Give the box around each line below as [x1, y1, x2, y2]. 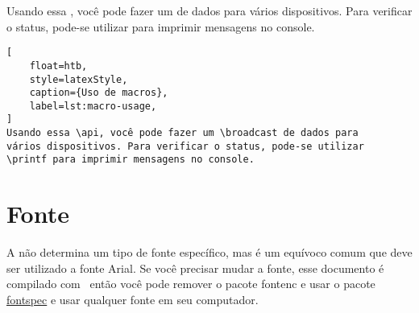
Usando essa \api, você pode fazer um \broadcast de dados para [6, 127, 359, 139]
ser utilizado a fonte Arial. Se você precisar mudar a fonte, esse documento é [6, 259, 384, 276]
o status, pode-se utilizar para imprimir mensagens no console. [6, 18, 315, 35]
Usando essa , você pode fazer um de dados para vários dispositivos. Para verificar [6, 2, 413, 19]
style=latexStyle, [29, 73, 128, 85]
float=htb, [29, 60, 88, 72]
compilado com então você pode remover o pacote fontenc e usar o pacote [6, 275, 375, 292]
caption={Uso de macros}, [29, 87, 168, 99]
